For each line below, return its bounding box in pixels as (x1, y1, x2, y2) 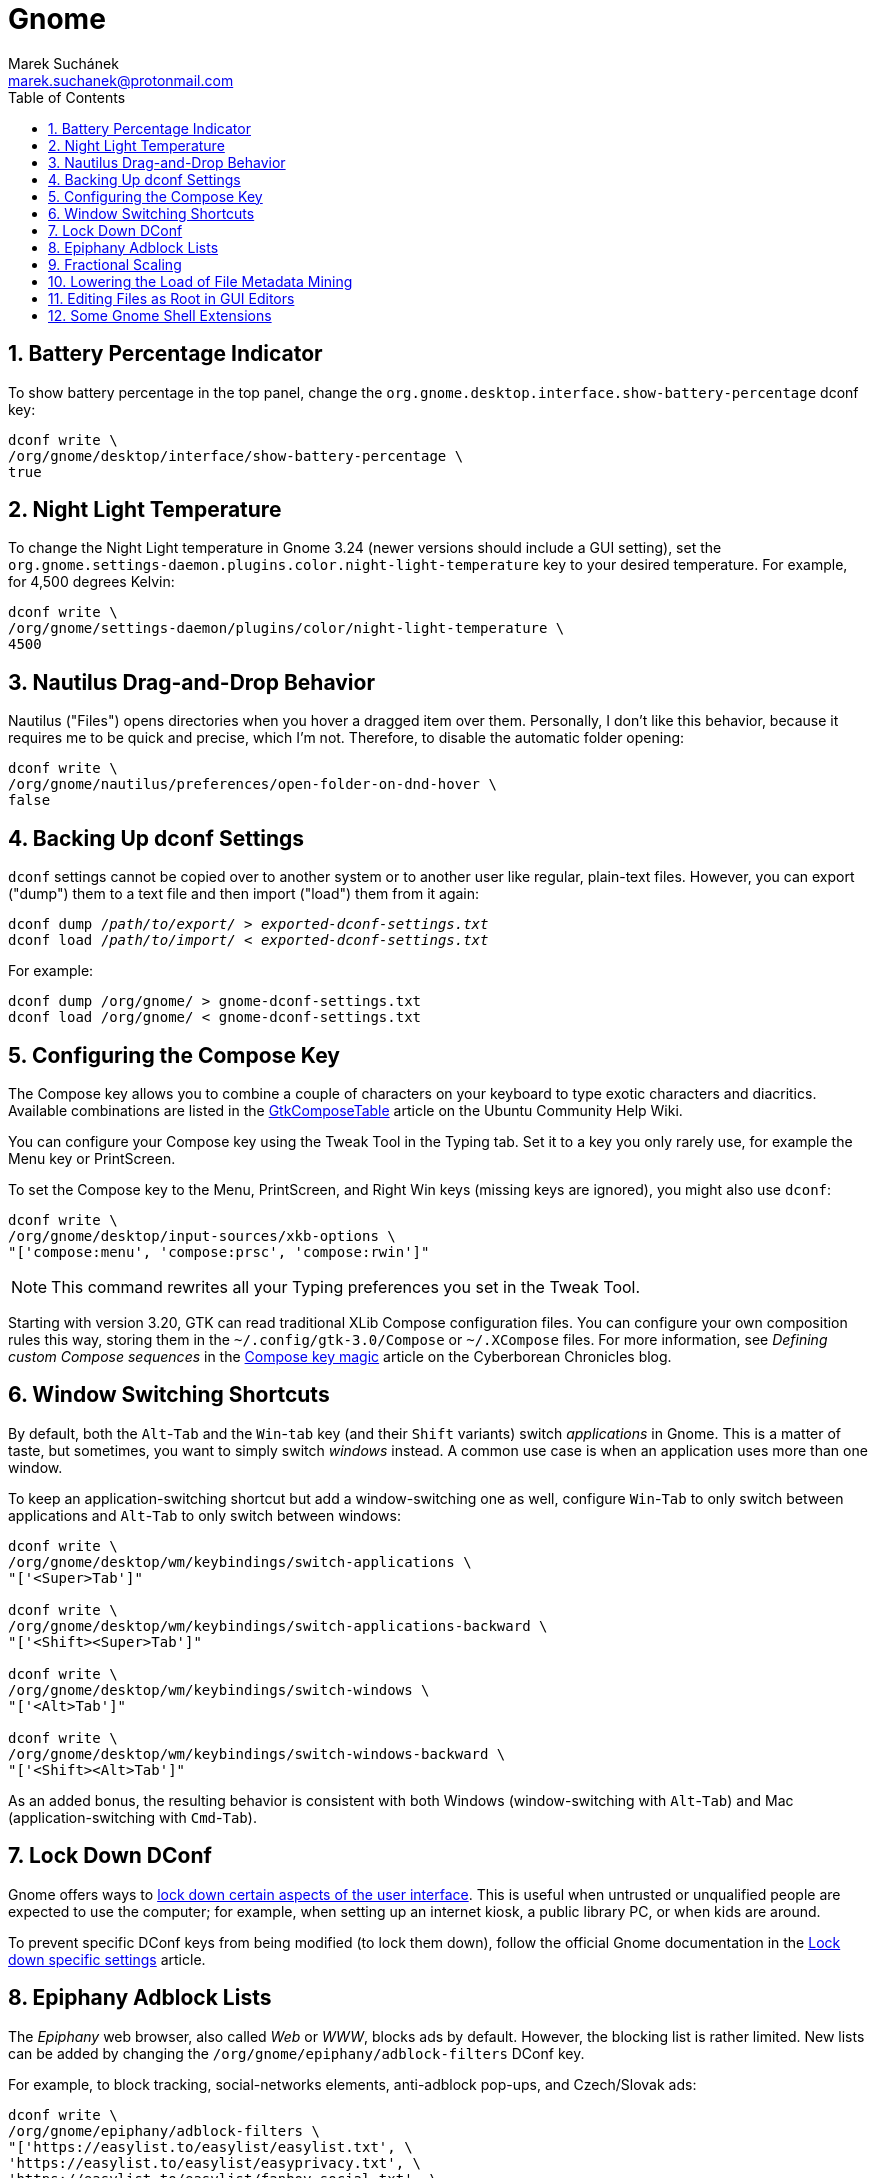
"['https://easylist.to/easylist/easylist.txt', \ (8, 2138, 413, 2155)
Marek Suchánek (8, 54, 119, 72)
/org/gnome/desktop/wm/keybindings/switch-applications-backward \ (8, 1617, 548, 1634)
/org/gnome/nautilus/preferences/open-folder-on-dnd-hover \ (8, 776, 497, 793)
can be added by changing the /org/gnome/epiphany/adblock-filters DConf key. (8, 2044, 585, 2062)
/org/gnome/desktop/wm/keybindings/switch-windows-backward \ (8, 1745, 506, 1762)
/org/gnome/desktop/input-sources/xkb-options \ (8, 1227, 396, 1244)
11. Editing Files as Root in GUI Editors (48, 289, 295, 307)
